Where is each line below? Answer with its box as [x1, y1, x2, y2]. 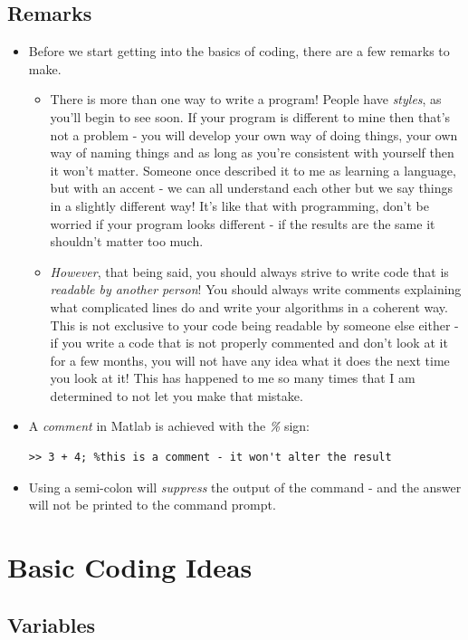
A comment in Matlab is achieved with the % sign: [28, 416, 310, 435]
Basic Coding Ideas [7, 549, 253, 586]
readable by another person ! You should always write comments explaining [50, 280, 462, 299]
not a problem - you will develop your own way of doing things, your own [50, 125, 458, 144]
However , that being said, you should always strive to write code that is [50, 262, 449, 281]
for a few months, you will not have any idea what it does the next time [50, 350, 450, 369]
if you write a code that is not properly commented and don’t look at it [50, 333, 448, 352]
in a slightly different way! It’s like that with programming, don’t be [50, 196, 429, 215]
